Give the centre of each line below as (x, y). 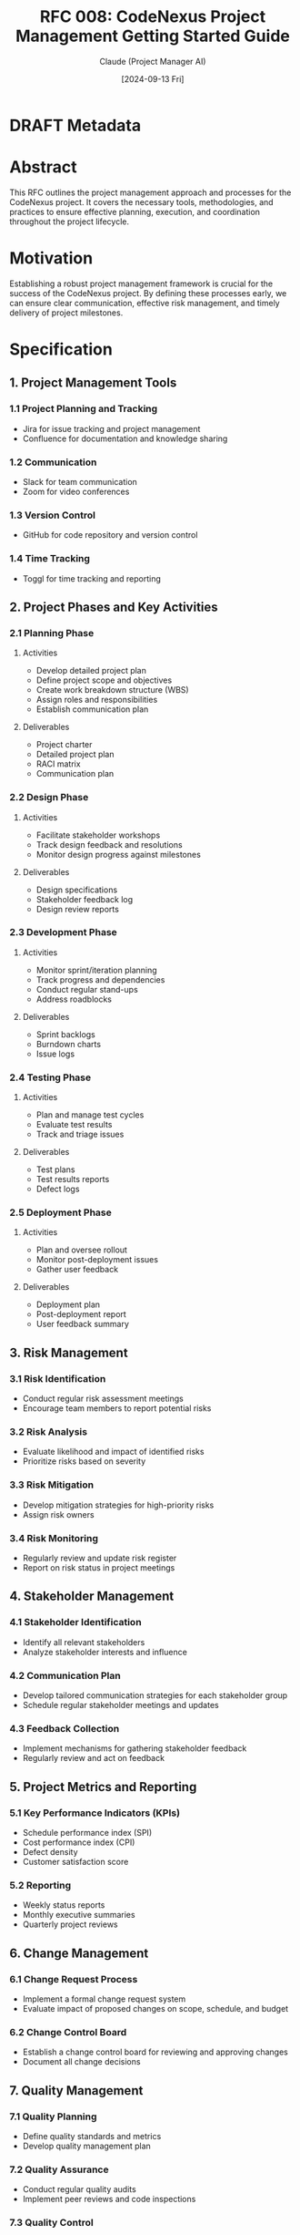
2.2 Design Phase (49, 798)
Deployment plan (68, 1304)
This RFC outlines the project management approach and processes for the (150, 192)
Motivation (51, 258)
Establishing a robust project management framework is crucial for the (141, 283)
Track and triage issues (80, 1134)
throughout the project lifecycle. (70, 221)
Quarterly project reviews (70, 1924)
